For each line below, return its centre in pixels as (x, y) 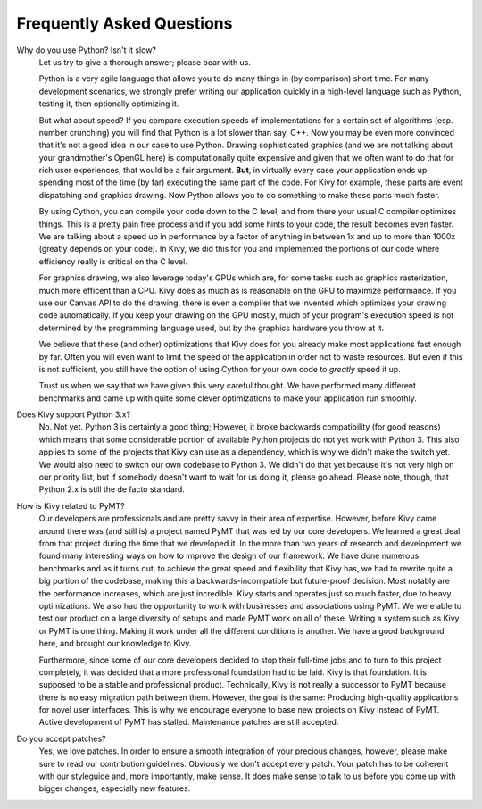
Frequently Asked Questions (125, 23)
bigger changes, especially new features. (115, 788)
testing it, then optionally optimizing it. (109, 104)
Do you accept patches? (61, 738)
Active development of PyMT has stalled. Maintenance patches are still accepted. (189, 722)
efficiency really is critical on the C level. (113, 261)
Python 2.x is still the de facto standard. (112, 489)
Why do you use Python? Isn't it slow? (86, 50)
